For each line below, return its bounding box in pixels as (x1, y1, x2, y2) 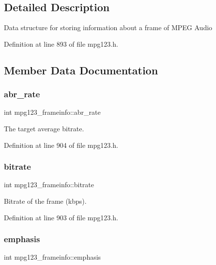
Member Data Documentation (4, 62, 158, 77)
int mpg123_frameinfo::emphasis (4, 252, 101, 262)
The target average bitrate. (4, 123, 84, 133)
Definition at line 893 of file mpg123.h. (4, 38, 118, 49)
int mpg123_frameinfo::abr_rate (4, 107, 101, 117)
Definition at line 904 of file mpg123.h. (4, 140, 118, 150)
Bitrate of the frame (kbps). (4, 195, 87, 206)
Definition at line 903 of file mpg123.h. (4, 212, 118, 222)
